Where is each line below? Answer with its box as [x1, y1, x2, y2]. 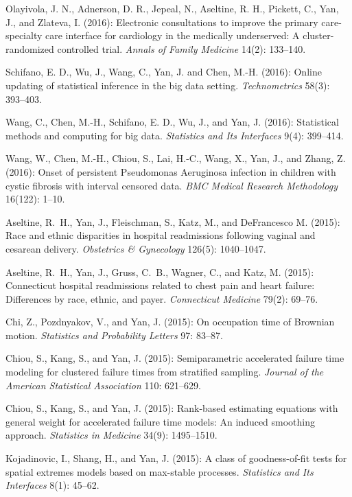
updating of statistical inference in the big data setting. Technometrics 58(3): [5, 78, 330, 92]
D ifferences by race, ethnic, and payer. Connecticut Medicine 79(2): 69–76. [5, 291, 318, 305]
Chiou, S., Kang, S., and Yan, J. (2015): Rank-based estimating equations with [5, 401, 338, 415]
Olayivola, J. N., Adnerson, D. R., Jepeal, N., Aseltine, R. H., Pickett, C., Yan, [5, 1, 339, 15]
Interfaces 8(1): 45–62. [5, 478, 99, 492]
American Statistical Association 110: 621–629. [5, 378, 201, 392]
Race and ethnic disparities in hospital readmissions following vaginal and [5, 228, 316, 242]
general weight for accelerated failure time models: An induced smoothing [5, 414, 316, 428]
